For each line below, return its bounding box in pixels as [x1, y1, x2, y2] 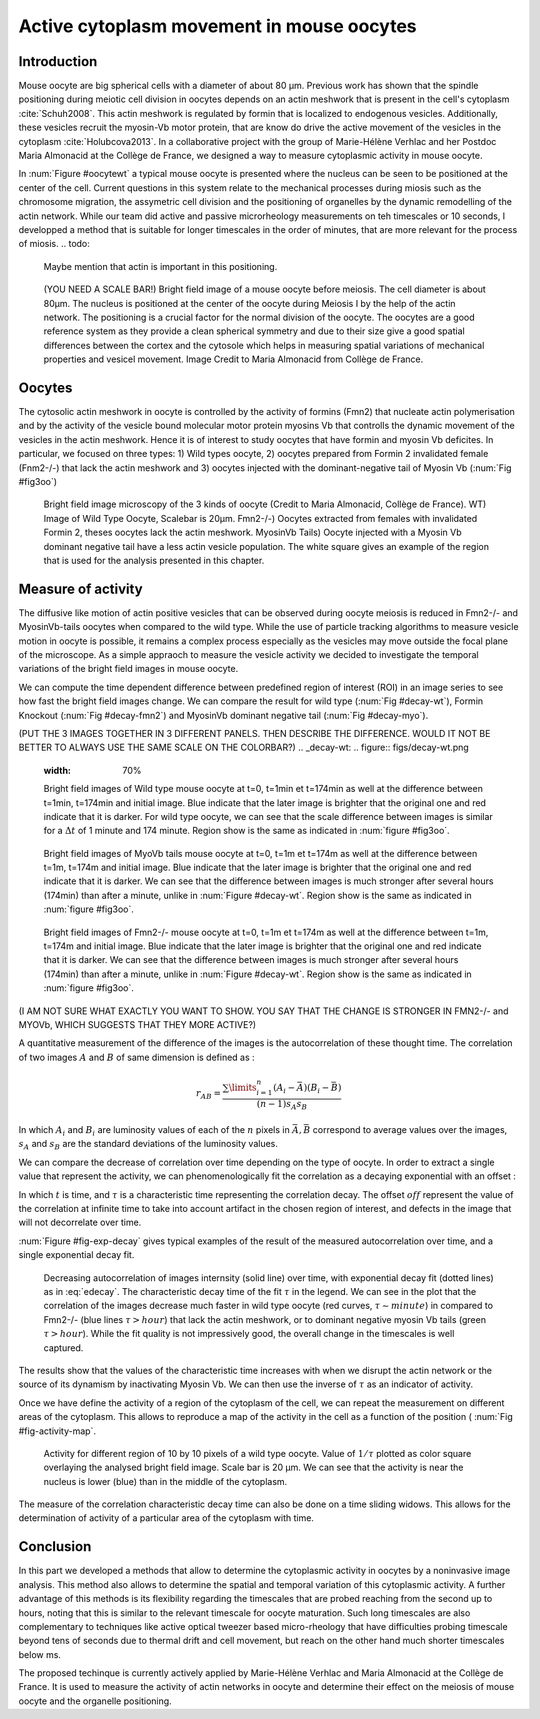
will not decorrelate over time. [18, 1216, 142, 1229]
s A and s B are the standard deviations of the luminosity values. [18, 1138, 279, 1152]
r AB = [195, 1088, 222, 1101]
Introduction [18, 53, 98, 70]
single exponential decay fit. [18, 1249, 135, 1261]
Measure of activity [18, 580, 144, 597]
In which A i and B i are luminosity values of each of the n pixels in [18, 1124, 290, 1138]
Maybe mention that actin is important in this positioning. [43, 260, 278, 272]
